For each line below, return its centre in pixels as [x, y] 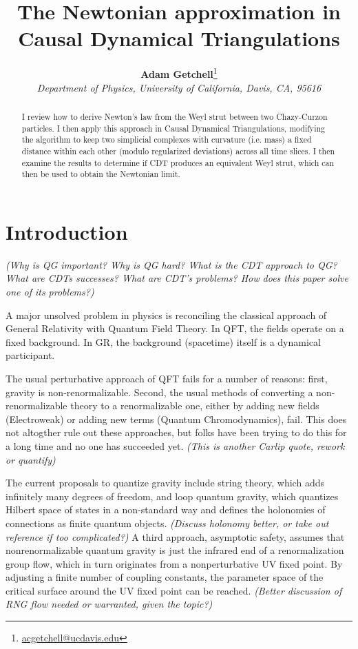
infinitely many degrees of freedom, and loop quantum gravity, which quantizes [172, 496]
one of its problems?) [50, 292]
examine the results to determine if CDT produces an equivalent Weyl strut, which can [178, 162]
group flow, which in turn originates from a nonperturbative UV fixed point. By [174, 563]
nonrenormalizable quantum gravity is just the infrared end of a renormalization [175, 550]
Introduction [67, 231]
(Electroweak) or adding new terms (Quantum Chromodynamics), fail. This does [176, 419]
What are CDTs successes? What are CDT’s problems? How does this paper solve [177, 278]
